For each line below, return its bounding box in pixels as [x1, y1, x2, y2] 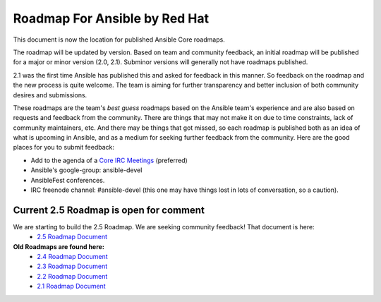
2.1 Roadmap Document [37, 282, 106, 291]
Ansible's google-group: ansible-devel [30, 166, 143, 174]
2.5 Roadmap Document [37, 233, 108, 241]
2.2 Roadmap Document [37, 272, 108, 280]
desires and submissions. [13, 90, 87, 99]
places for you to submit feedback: [13, 143, 115, 152]
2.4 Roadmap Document [37, 253, 109, 261]
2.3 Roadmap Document [37, 262, 108, 271]
